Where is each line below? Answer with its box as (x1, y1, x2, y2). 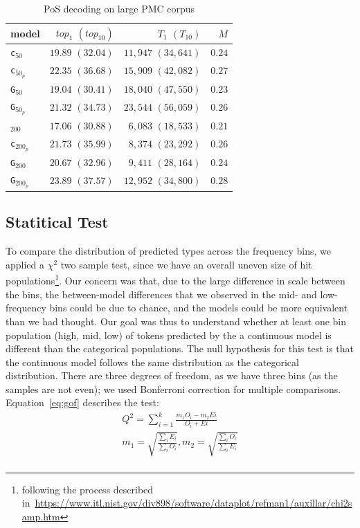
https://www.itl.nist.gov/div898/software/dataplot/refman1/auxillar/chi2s (35, 495, 352, 510)
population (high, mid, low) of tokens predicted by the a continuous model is (6, 327, 332, 342)
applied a (6, 257, 45, 271)
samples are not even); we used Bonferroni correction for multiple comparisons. (6, 381, 341, 396)
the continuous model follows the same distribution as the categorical (6, 354, 299, 369)
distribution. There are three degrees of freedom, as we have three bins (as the (6, 368, 338, 383)
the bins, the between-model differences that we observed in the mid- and (6, 286, 317, 301)
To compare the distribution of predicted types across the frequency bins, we (6, 244, 331, 258)
